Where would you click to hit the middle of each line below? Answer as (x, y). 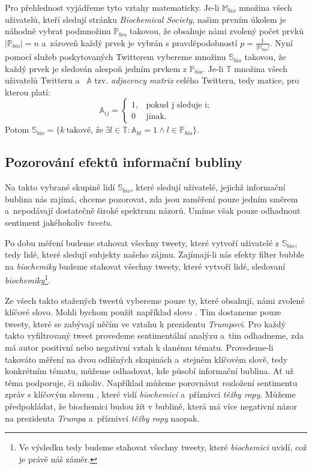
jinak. (156, 116)
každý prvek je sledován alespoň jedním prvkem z (96, 68)
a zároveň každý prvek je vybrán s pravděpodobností (139, 42)
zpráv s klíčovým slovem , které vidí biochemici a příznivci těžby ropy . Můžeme (150, 394)
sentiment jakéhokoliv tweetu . (59, 222)
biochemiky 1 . (28, 279)
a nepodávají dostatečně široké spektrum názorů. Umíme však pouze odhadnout (153, 210)
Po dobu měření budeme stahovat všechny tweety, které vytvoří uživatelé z (142, 242)
